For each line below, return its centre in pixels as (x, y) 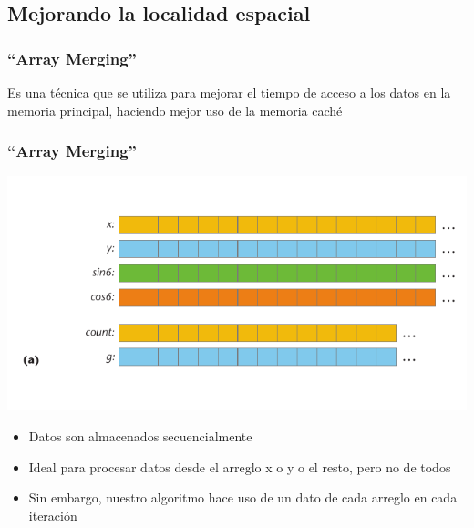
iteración (53, 515)
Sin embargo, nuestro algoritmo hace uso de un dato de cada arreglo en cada (243, 497)
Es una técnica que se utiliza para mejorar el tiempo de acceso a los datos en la (229, 92)
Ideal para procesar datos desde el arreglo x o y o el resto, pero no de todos (240, 466)
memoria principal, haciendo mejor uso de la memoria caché (175, 110)
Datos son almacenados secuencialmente (140, 435)
